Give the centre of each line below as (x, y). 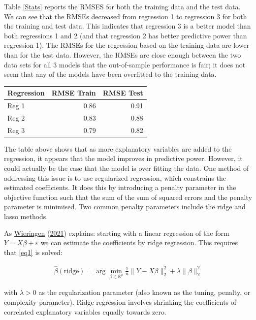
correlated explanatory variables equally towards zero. (85, 311)
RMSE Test (123, 93)
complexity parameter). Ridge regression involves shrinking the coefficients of (120, 302)
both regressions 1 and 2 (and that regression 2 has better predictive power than (126, 35)
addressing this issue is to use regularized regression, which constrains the (115, 177)
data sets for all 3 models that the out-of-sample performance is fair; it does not (125, 64)
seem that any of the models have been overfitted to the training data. (110, 74)
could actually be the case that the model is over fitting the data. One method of (127, 168)
